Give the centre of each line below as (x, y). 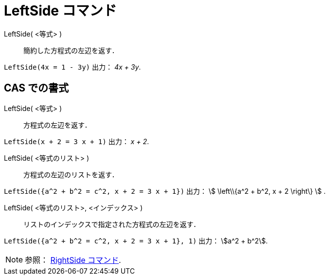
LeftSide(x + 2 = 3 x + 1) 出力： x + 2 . (76, 141)
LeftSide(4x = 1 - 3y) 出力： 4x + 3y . (73, 67)
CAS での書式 (37, 88)
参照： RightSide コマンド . (73, 260)
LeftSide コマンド (60, 11)
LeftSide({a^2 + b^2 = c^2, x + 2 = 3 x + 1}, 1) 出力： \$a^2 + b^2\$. (136, 241)
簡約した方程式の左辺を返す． (71, 50)
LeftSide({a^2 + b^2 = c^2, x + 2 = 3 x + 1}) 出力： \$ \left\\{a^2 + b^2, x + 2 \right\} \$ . (165, 191)
